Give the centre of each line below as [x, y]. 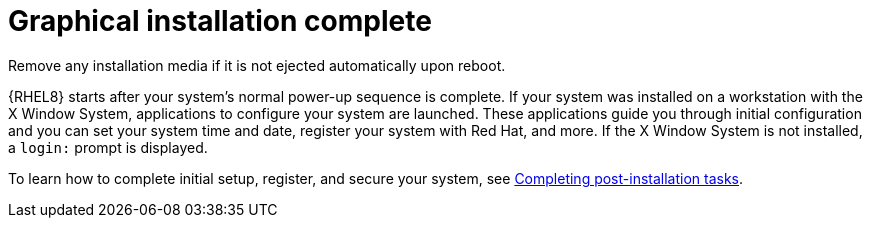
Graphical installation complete [220, 21]
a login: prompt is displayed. [108, 147]
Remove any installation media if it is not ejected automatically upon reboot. [257, 65]
